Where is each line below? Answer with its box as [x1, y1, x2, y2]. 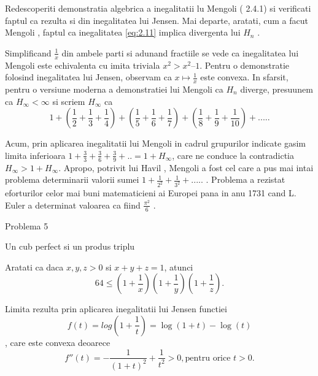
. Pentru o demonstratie [200, 58, 290, 71]
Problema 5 [5, 219, 48, 232]
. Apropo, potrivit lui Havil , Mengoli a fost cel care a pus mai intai [58, 161, 314, 174]
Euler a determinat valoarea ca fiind [5, 198, 141, 211]
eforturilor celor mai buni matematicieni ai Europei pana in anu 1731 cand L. [5, 186, 297, 199]
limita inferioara [5, 148, 66, 161]
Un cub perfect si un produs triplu [5, 240, 135, 253]
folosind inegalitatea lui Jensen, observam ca [5, 71, 172, 83]
